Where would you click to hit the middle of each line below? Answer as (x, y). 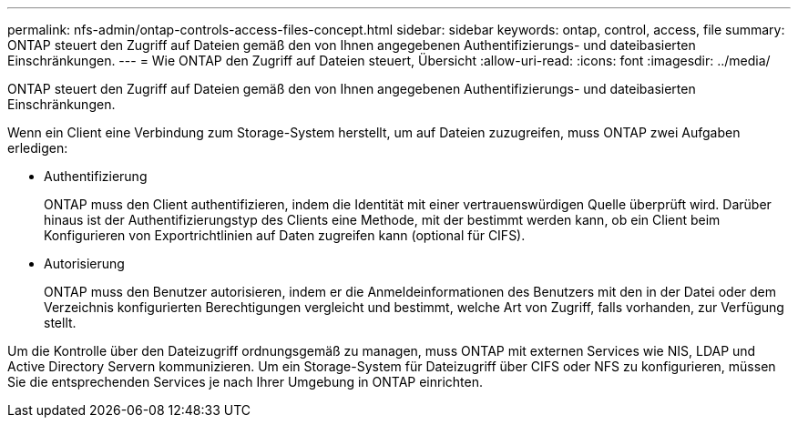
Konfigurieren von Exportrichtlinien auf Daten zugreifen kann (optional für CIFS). (285, 235)
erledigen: (38, 148)
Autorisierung (84, 263)
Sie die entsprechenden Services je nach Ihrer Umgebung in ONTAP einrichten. (246, 382)
